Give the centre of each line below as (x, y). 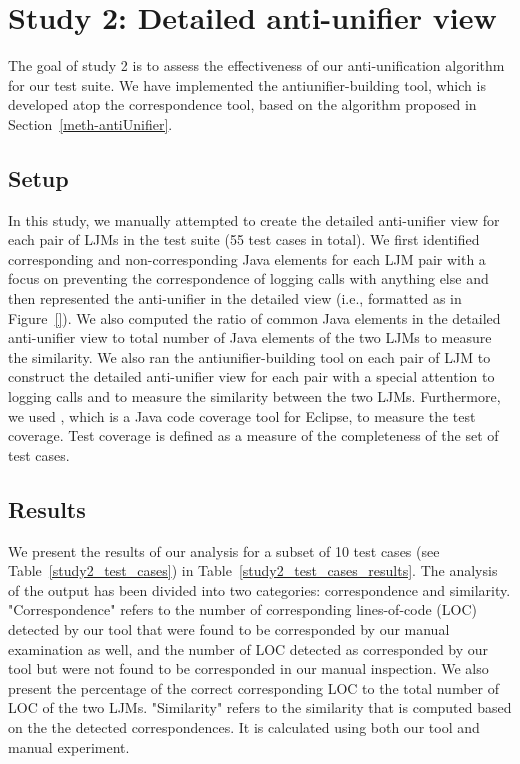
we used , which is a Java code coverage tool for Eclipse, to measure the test (242, 415)
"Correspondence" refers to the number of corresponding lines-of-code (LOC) (242, 609)
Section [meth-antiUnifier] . (90, 123)
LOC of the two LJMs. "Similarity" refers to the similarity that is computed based (260, 707)
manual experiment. (69, 746)
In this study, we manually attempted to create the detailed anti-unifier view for (254, 219)
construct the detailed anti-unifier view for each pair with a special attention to (251, 376)
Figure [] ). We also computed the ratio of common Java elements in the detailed (254, 317)
